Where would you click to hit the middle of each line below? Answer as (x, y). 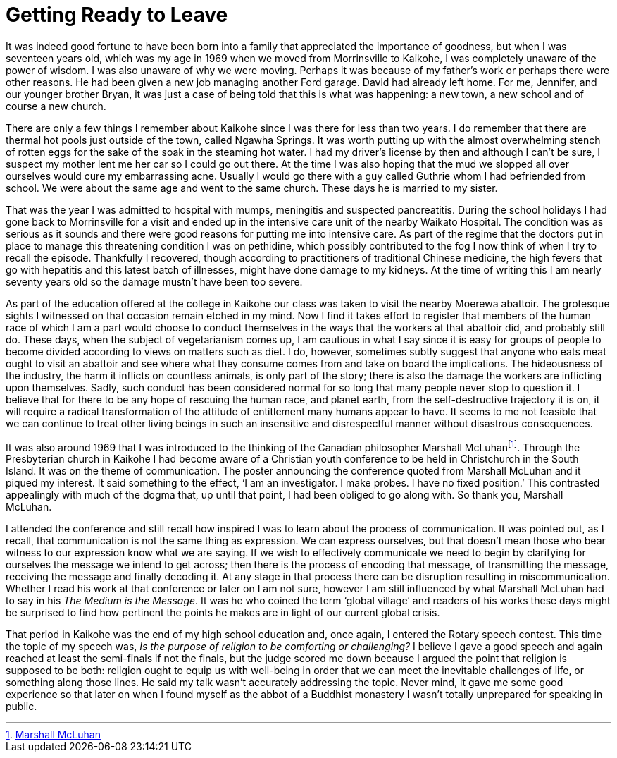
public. (21, 707)
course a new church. (56, 106)
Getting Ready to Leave (117, 15)
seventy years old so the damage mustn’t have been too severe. (154, 281)
